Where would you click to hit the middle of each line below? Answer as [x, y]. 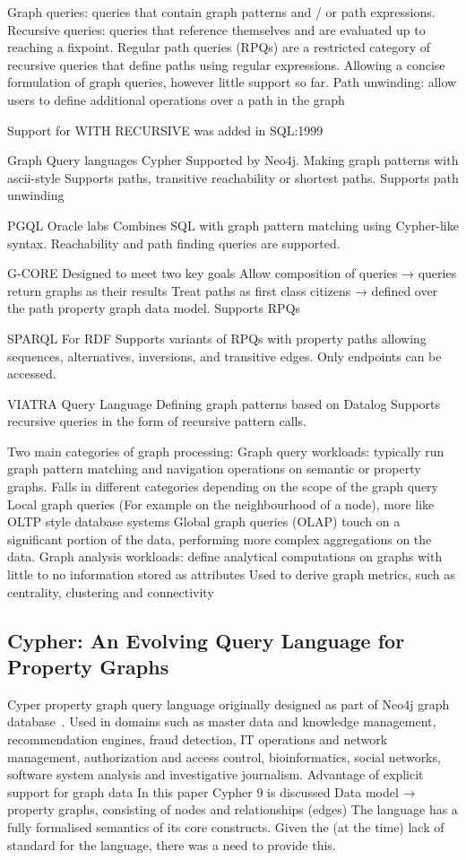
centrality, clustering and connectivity [111, 591]
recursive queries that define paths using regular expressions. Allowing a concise [226, 64]
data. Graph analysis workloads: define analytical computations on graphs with [225, 556]
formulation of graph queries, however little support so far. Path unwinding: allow [232, 82]
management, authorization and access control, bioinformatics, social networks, [224, 756]
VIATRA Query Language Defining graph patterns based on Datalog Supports [224, 403]
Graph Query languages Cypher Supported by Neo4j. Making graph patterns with [233, 160]
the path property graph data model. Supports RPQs [154, 308]
